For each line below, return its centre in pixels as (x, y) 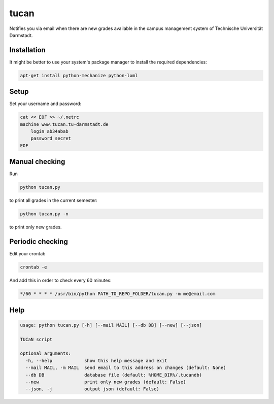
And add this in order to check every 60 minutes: (60, 280)
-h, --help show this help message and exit (96, 361)
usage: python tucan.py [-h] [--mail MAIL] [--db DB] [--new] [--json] (111, 325)
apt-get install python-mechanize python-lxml (79, 75)
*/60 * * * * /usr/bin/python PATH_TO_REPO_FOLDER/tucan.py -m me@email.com (118, 294)
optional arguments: (45, 353)
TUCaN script (36, 339)
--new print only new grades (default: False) (106, 382)
